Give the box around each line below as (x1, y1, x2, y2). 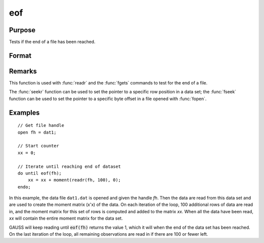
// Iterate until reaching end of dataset (18, 163, 121, 169)
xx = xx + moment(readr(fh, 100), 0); (27, 177, 121, 183)
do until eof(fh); (18, 170, 62, 176)
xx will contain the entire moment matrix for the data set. (9, 215, 123, 222)
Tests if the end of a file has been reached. (9, 39, 95, 45)
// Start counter (18, 143, 59, 149)
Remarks (9, 67, 37, 75)
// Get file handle (18, 122, 65, 128)
